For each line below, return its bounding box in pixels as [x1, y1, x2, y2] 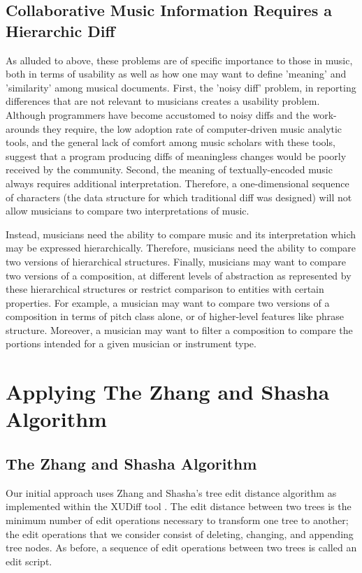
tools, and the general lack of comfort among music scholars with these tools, [6, 135, 335, 150]
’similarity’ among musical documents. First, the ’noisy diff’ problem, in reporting [6, 80, 356, 94]
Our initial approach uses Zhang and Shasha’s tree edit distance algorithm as [6, 485, 337, 500]
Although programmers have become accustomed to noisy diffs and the [6, 107, 310, 122]
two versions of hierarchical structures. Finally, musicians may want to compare [6, 254, 346, 268]
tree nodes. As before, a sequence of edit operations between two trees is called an [6, 540, 357, 555]
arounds [6, 121, 40, 136]
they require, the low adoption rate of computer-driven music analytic [43, 121, 342, 136]
